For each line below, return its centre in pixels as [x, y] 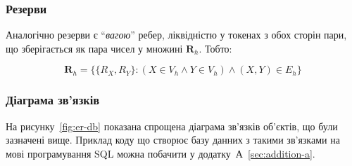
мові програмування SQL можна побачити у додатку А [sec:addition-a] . [161, 153]
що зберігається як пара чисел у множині [94, 48]
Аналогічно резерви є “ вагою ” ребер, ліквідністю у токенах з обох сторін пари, [176, 35]
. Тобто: [215, 48]
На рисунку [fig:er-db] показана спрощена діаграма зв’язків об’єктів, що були [172, 126]
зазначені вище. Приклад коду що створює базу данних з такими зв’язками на [173, 140]
